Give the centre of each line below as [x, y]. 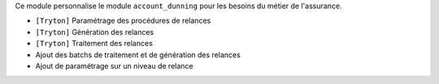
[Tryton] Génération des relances [95, 31]
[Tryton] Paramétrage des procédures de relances [123, 21]
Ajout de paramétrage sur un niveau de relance [114, 65]
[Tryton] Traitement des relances [94, 44]
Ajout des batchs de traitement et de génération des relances [138, 55]
